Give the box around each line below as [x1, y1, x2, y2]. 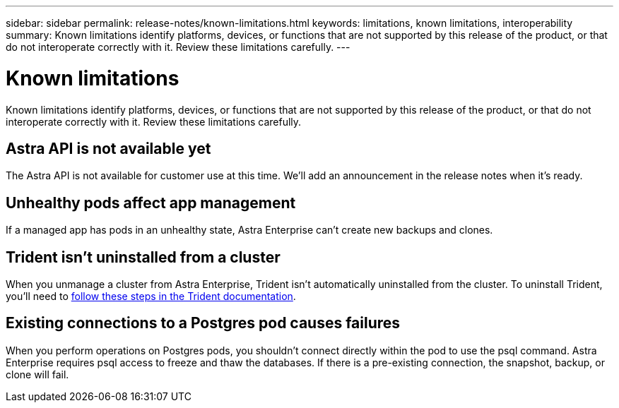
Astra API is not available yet [6, 139, 211, 157]
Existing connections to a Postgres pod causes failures [6, 314, 401, 332]
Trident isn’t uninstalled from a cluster [6, 248, 281, 266]
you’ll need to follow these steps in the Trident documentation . [6, 290, 296, 303]
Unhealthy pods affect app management [6, 193, 296, 212]
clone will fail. [6, 368, 69, 380]
